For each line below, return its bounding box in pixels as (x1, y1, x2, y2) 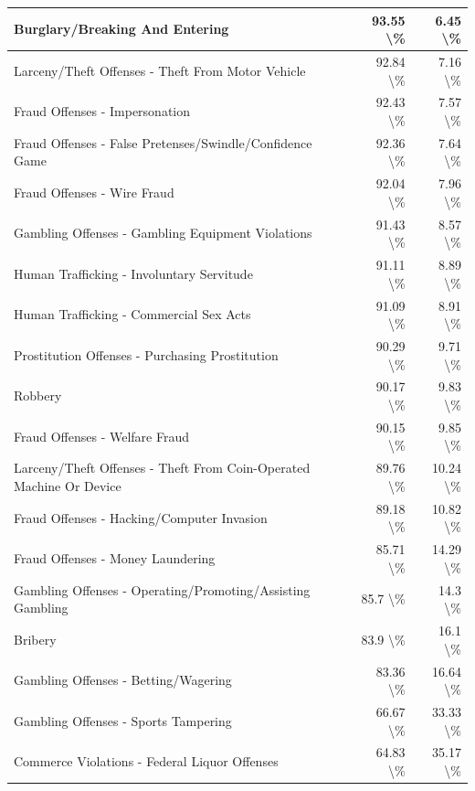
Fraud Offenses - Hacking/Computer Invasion (14, 508, 268, 527)
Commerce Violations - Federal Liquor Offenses (14, 752, 279, 771)
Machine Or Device (14, 476, 121, 495)
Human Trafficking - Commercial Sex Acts (14, 305, 251, 324)
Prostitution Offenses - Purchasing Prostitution (14, 345, 279, 364)
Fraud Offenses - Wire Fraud (14, 183, 174, 202)
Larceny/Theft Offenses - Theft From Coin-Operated (14, 458, 311, 477)
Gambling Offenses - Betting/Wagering (14, 670, 232, 689)
